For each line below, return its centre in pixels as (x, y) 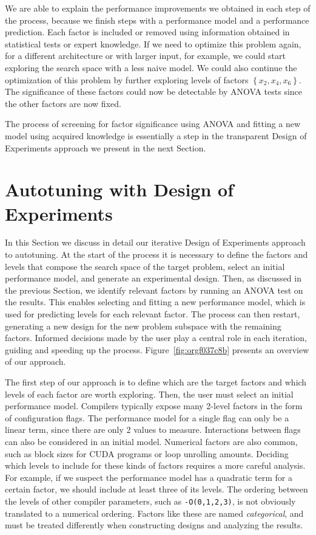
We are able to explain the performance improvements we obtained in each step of (158, 8)
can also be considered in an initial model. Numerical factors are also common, (151, 441)
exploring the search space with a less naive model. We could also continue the (151, 67)
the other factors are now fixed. (63, 103)
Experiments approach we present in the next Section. (106, 147)
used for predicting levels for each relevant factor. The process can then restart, (153, 314)
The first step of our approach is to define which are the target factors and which (156, 381)
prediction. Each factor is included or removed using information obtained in (147, 32)
